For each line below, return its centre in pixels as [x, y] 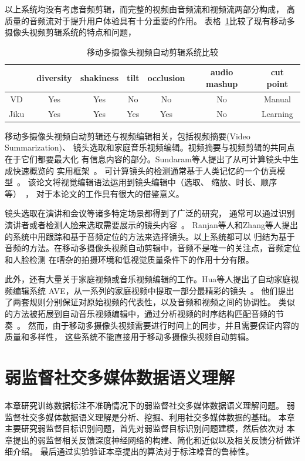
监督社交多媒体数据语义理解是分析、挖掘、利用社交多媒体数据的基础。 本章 [150, 417]
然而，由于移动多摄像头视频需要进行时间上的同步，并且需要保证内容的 [163, 325]
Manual [277, 98]
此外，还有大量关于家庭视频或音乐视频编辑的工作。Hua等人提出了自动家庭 [148, 279]
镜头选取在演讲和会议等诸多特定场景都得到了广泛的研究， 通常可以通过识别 [150, 213]
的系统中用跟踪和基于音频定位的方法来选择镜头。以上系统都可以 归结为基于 [150, 236]
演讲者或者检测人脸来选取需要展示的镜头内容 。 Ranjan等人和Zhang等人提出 [151, 224]
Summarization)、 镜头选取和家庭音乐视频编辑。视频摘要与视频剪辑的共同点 [150, 147]
